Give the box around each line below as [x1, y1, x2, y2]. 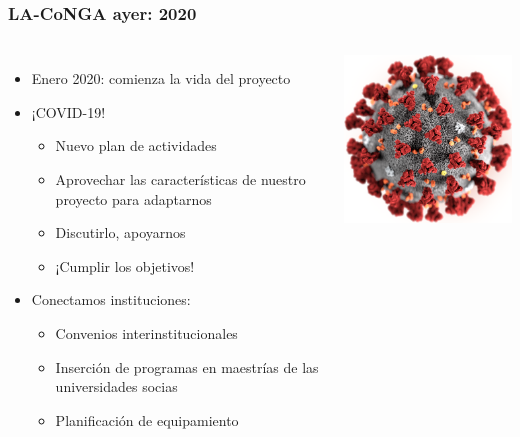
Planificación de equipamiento [55, 409, 239, 430]
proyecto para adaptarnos [55, 188, 212, 209]
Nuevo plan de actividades [55, 135, 217, 156]
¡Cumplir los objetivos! [55, 255, 195, 276]
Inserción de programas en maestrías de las [55, 356, 319, 377]
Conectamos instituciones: [31, 289, 191, 310]
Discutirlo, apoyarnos [55, 222, 186, 243]
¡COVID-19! [31, 101, 106, 122]
